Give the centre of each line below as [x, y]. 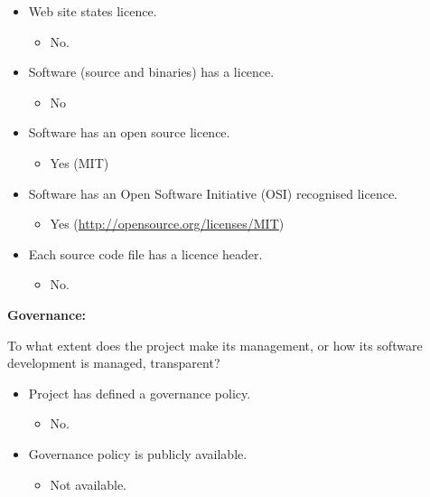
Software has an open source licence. [129, 132]
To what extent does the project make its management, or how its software [215, 345]
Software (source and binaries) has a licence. [151, 72]
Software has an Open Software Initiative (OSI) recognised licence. [213, 193]
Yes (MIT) [79, 162]
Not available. [88, 484]
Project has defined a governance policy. [140, 393]
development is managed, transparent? [114, 363]
